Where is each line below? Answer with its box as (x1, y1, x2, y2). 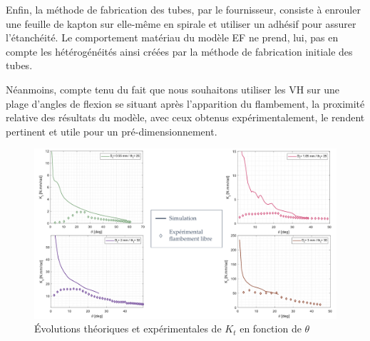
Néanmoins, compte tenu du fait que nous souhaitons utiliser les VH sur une (6, 81, 340, 96)
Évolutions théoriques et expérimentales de (34, 321, 222, 336)
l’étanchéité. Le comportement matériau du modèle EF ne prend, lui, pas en (6, 30, 339, 45)
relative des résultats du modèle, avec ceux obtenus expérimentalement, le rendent (6, 110, 365, 125)
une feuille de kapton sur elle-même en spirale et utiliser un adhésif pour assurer (6, 16, 356, 31)
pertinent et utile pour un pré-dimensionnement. (6, 123, 217, 138)
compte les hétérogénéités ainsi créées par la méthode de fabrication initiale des (6, 44, 353, 58)
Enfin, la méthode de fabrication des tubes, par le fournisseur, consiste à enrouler (6, 2, 361, 16)
